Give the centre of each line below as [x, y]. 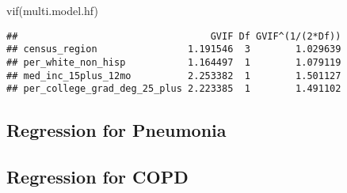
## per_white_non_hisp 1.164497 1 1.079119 [174, 62]
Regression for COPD [97, 177]
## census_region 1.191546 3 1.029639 [174, 49]
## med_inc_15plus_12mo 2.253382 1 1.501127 [174, 76]
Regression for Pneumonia [116, 130]
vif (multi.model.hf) [52, 10]
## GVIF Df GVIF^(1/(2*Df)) [174, 36]
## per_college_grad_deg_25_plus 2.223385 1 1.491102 [174, 89]
